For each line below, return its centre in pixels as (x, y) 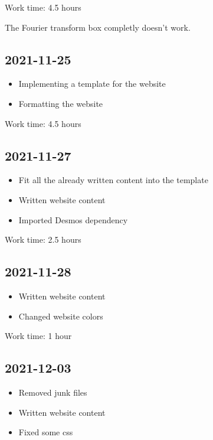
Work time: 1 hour (38, 336)
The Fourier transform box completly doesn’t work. (98, 27)
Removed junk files (53, 392)
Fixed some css (46, 432)
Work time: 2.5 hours (43, 239)
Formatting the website (61, 103)
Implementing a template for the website (92, 84)
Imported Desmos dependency (73, 219)
